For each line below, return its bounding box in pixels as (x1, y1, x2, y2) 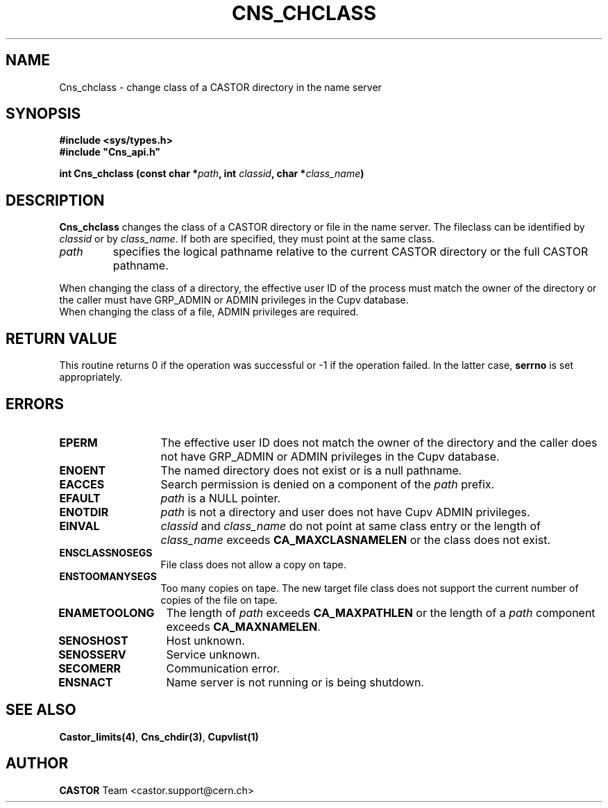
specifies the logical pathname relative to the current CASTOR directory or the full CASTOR (112, 245, 589, 259)
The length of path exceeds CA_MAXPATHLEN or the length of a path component (166, 605, 596, 620)
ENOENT (59, 463, 106, 477)
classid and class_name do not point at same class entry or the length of (160, 518, 541, 533)
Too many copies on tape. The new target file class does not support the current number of (160, 582, 579, 594)
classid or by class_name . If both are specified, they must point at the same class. (59, 233, 435, 245)
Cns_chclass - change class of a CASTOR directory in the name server (59, 81, 382, 93)
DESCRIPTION (6, 191, 105, 209)
